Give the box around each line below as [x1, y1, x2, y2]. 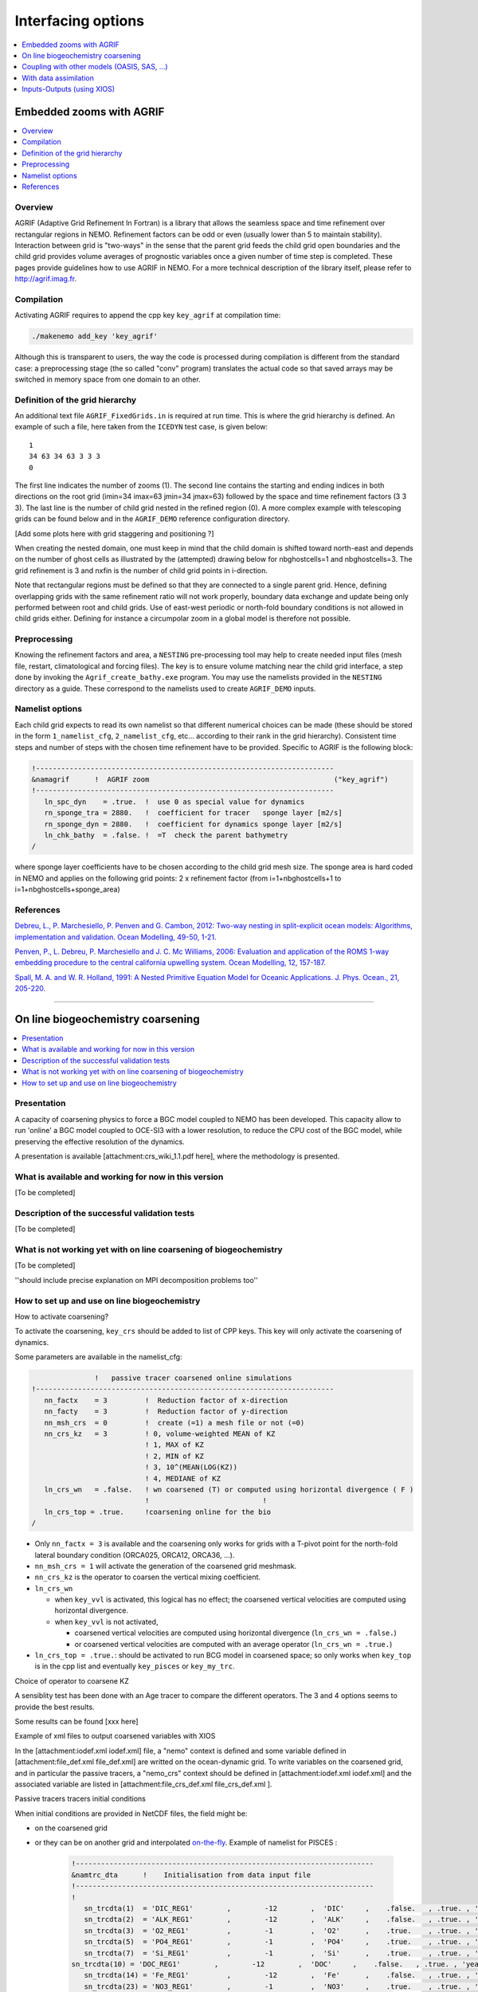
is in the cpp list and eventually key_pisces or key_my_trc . [34, 1661, 235, 1671]
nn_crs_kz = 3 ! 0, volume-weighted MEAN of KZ [44, 1429, 276, 1438]
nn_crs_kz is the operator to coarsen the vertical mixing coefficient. [34, 1572, 261, 1582]
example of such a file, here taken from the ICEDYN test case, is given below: [14, 422, 268, 432]
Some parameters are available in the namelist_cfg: [14, 1352, 182, 1362]
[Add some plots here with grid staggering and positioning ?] [14, 528, 214, 538]
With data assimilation [22, 73, 95, 83]
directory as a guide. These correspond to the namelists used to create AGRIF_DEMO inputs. [14, 684, 316, 693]
